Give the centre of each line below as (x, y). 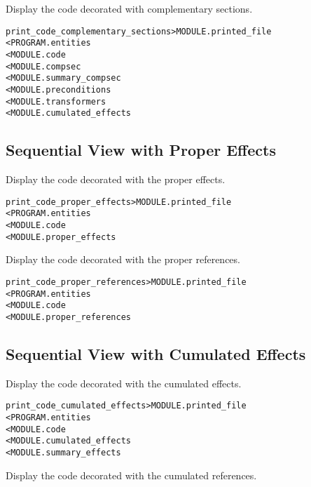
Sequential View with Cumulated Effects (156, 353)
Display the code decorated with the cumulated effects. (124, 383)
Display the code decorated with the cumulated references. (131, 475)
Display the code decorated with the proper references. (123, 259)
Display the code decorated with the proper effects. (116, 179)
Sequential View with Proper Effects (141, 150)
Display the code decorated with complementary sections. (129, 8)
